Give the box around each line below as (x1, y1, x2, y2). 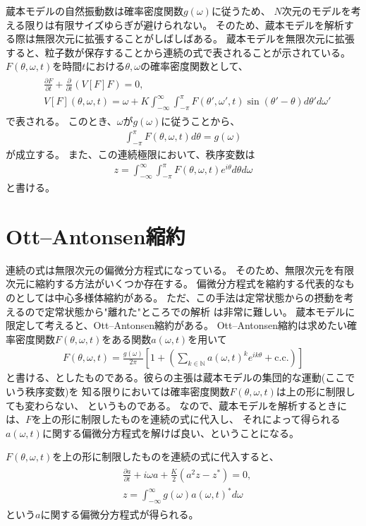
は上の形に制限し (276, 383, 355, 398)
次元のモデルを (281, 4, 351, 18)
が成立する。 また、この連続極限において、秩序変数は (6, 147, 255, 162)
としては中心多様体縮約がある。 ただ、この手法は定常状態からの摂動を (15, 289, 344, 304)
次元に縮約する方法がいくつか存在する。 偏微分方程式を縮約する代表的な (6, 276, 345, 291)
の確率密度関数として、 (140, 59, 248, 73)
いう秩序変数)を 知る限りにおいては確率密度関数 (6, 383, 230, 398)
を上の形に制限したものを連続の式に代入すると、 (52, 449, 279, 464)
